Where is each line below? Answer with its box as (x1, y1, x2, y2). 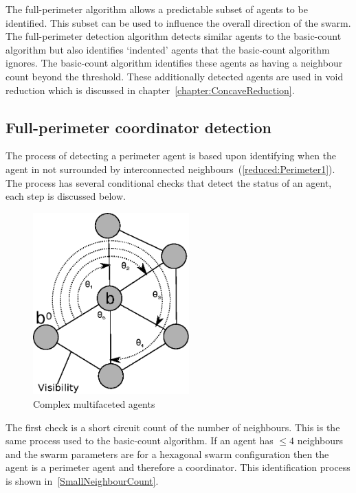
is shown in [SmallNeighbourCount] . (5, 473, 159, 488)
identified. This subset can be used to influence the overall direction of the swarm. (5, 15, 351, 30)
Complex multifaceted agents (33, 396, 155, 411)
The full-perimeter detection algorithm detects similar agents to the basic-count (5, 29, 342, 43)
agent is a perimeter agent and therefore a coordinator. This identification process (5, 460, 351, 474)
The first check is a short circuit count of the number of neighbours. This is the (5, 420, 340, 434)
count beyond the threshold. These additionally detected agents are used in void (5, 69, 344, 83)
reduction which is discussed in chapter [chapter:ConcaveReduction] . (5, 82, 295, 97)
